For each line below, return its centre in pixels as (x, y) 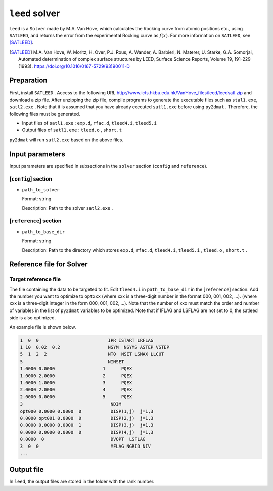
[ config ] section (31, 179)
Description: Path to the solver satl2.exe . (67, 208)
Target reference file (35, 279)
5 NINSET (72, 361)
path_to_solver (41, 189)
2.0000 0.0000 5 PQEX (76, 397)
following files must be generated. (45, 114)
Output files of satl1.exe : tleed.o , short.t (72, 130)
